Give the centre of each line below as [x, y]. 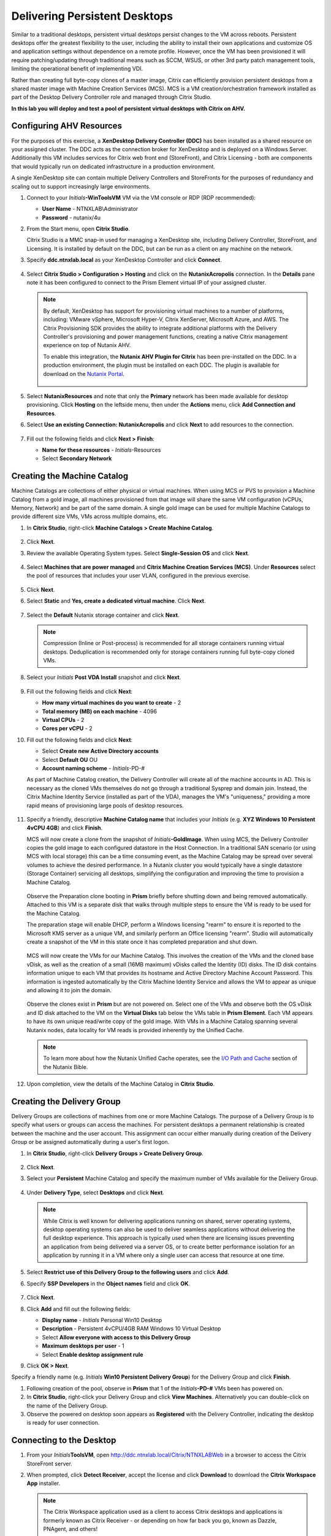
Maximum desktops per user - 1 [83, 1346]
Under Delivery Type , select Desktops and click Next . [96, 1193]
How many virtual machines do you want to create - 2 [112, 703]
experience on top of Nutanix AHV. [87, 345]
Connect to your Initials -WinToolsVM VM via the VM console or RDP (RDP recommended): [141, 197]
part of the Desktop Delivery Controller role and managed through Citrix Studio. [112, 97]
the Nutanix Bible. [66, 1067]
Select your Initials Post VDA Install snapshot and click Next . [104, 677]
